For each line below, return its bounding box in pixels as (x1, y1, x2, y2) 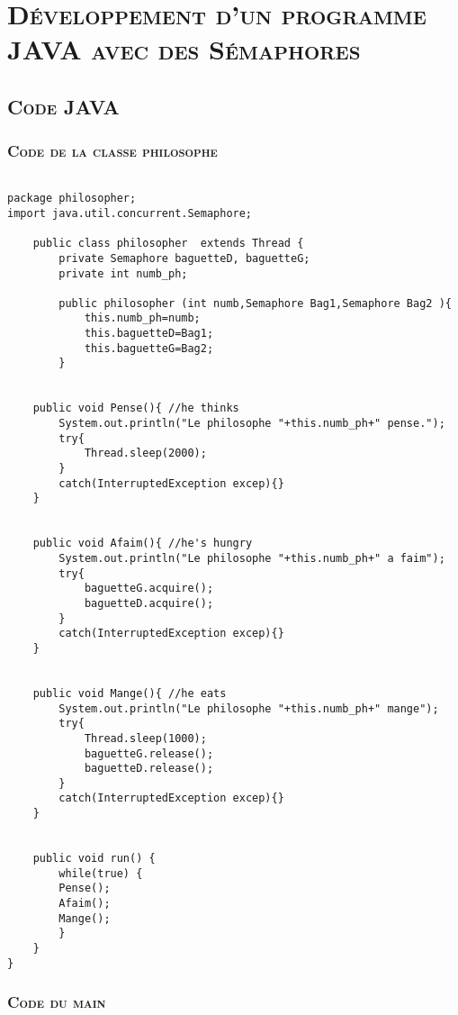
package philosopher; (7, 192, 137, 205)
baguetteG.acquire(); (84, 582, 214, 595)
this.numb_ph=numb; (84, 312, 201, 325)
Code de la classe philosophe (7, 140, 218, 162)
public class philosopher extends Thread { (32, 237, 304, 250)
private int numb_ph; (58, 267, 188, 280)
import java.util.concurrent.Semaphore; (7, 206, 253, 220)
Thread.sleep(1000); (84, 731, 207, 745)
